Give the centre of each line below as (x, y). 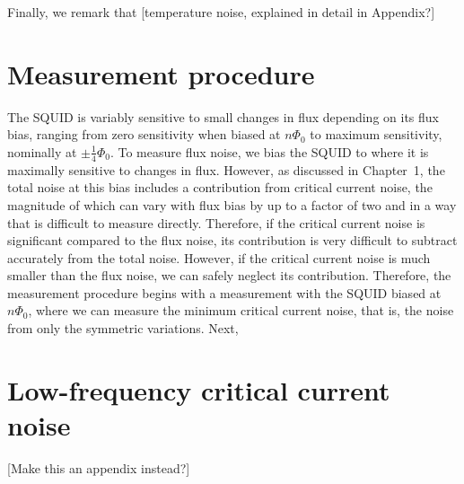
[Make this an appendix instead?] (99, 467)
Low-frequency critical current (199, 389)
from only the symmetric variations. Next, (123, 328)
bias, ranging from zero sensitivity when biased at (144, 134)
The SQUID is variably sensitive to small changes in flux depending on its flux (223, 116)
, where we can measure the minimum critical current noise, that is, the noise (241, 310)
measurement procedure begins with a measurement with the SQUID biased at (224, 292)
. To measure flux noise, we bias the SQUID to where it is (269, 151)
